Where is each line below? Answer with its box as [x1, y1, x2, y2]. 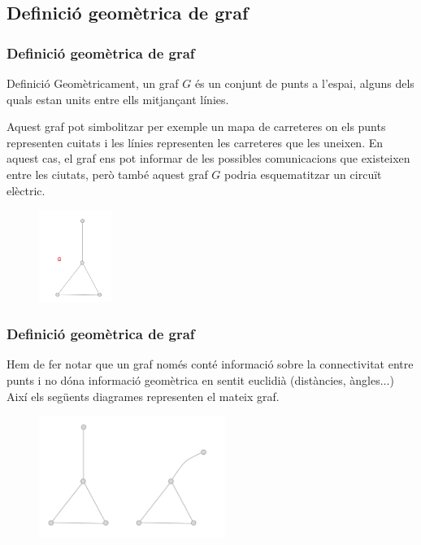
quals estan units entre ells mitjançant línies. [7, 90, 229, 107]
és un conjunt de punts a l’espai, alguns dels [194, 75, 414, 91]
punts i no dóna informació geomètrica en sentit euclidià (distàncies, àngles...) [7, 371, 394, 388]
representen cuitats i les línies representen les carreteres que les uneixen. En [7, 133, 384, 150]
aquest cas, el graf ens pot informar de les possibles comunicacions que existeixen [7, 150, 410, 167]
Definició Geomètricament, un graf [7, 75, 179, 91]
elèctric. [7, 181, 46, 198]
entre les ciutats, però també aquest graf [7, 165, 208, 182]
